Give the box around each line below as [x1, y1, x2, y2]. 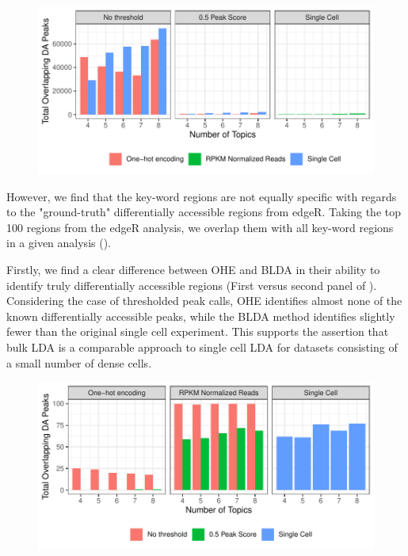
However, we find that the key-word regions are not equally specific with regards [6, 188, 397, 204]
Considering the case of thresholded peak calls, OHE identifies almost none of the [6, 292, 402, 309]
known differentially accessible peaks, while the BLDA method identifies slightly [6, 307, 395, 324]
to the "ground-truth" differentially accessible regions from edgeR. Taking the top [6, 204, 401, 220]
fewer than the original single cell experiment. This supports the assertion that [6, 323, 389, 340]
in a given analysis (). [6, 234, 111, 251]
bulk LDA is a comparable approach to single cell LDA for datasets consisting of [6, 338, 398, 355]
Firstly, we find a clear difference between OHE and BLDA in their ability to [6, 261, 380, 277]
